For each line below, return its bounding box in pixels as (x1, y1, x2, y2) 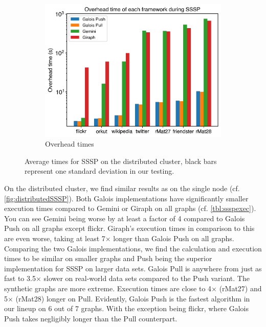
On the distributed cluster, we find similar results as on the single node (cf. (4, 182, 240, 193)
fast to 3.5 (4, 273, 36, 284)
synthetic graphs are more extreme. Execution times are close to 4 (4, 283, 212, 293)
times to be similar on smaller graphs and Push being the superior (4, 253, 212, 264)
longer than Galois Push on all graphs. (113, 232, 234, 243)
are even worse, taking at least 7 (4, 232, 105, 243)
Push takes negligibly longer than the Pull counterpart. (4, 313, 178, 323)
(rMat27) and (219, 283, 262, 293)
